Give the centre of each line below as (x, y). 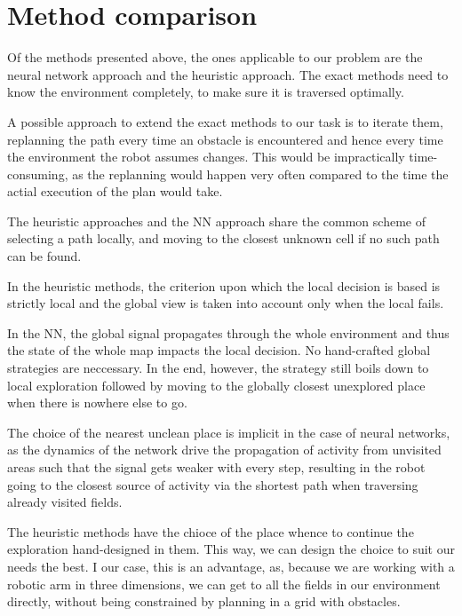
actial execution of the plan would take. (115, 191)
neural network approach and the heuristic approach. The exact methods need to (228, 74)
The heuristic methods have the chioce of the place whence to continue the (211, 531)
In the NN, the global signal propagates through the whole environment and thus (228, 332)
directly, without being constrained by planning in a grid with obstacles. (204, 601)
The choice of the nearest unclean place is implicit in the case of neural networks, (229, 432)
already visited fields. (65, 502)
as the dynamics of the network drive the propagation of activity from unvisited (224, 450)
